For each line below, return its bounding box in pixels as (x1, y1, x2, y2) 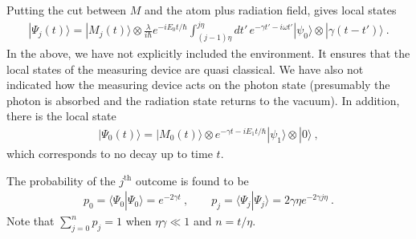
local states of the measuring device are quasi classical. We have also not (6, 60, 364, 77)
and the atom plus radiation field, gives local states (145, 2, 397, 18)
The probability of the (6, 172, 116, 188)
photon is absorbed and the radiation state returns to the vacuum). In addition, (6, 91, 400, 108)
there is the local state (6, 107, 116, 124)
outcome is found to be (135, 172, 249, 188)
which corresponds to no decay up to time (6, 144, 213, 161)
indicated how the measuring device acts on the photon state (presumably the (6, 76, 390, 93)
